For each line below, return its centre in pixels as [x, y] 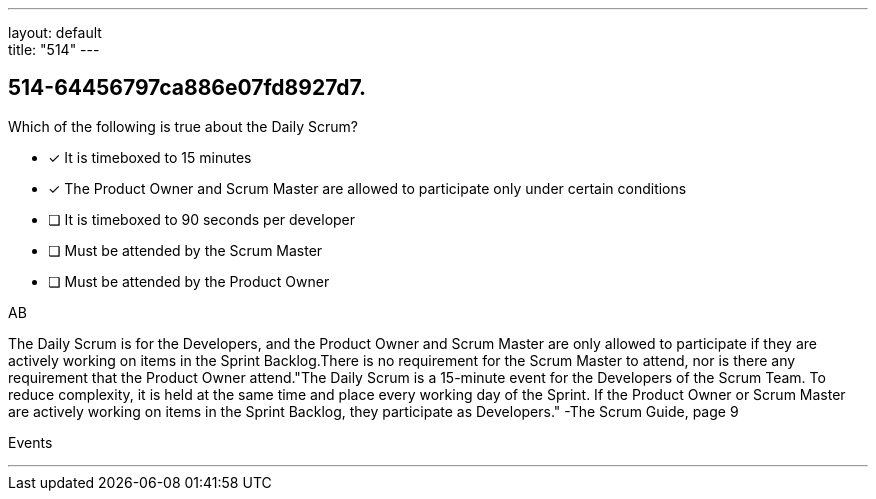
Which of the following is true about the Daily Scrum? [183, 126]
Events [30, 442]
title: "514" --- [54, 49]
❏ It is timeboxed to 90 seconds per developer [202, 219]
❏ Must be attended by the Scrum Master [185, 250]
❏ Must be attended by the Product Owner [189, 281]
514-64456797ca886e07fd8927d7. [187, 88]
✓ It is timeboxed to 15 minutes [150, 157]
